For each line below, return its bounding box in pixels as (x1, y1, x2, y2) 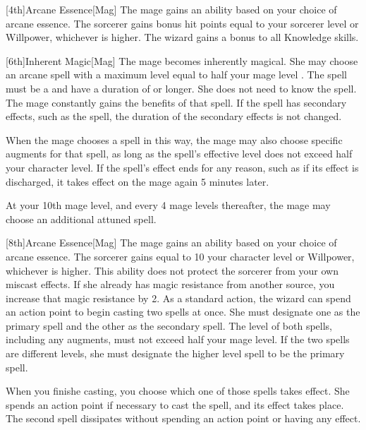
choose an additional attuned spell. (6, 211, 157, 226)
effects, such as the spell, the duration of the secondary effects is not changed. (6, 109, 342, 124)
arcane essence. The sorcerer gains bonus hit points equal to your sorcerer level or (6, 16, 359, 30)
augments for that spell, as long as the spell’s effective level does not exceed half (6, 146, 353, 161)
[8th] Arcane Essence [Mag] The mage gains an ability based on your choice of (6, 235, 337, 250)
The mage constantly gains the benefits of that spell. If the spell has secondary (6, 95, 347, 109)
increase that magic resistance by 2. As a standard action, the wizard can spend (6, 290, 351, 305)
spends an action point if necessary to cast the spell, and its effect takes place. (6, 397, 344, 412)
